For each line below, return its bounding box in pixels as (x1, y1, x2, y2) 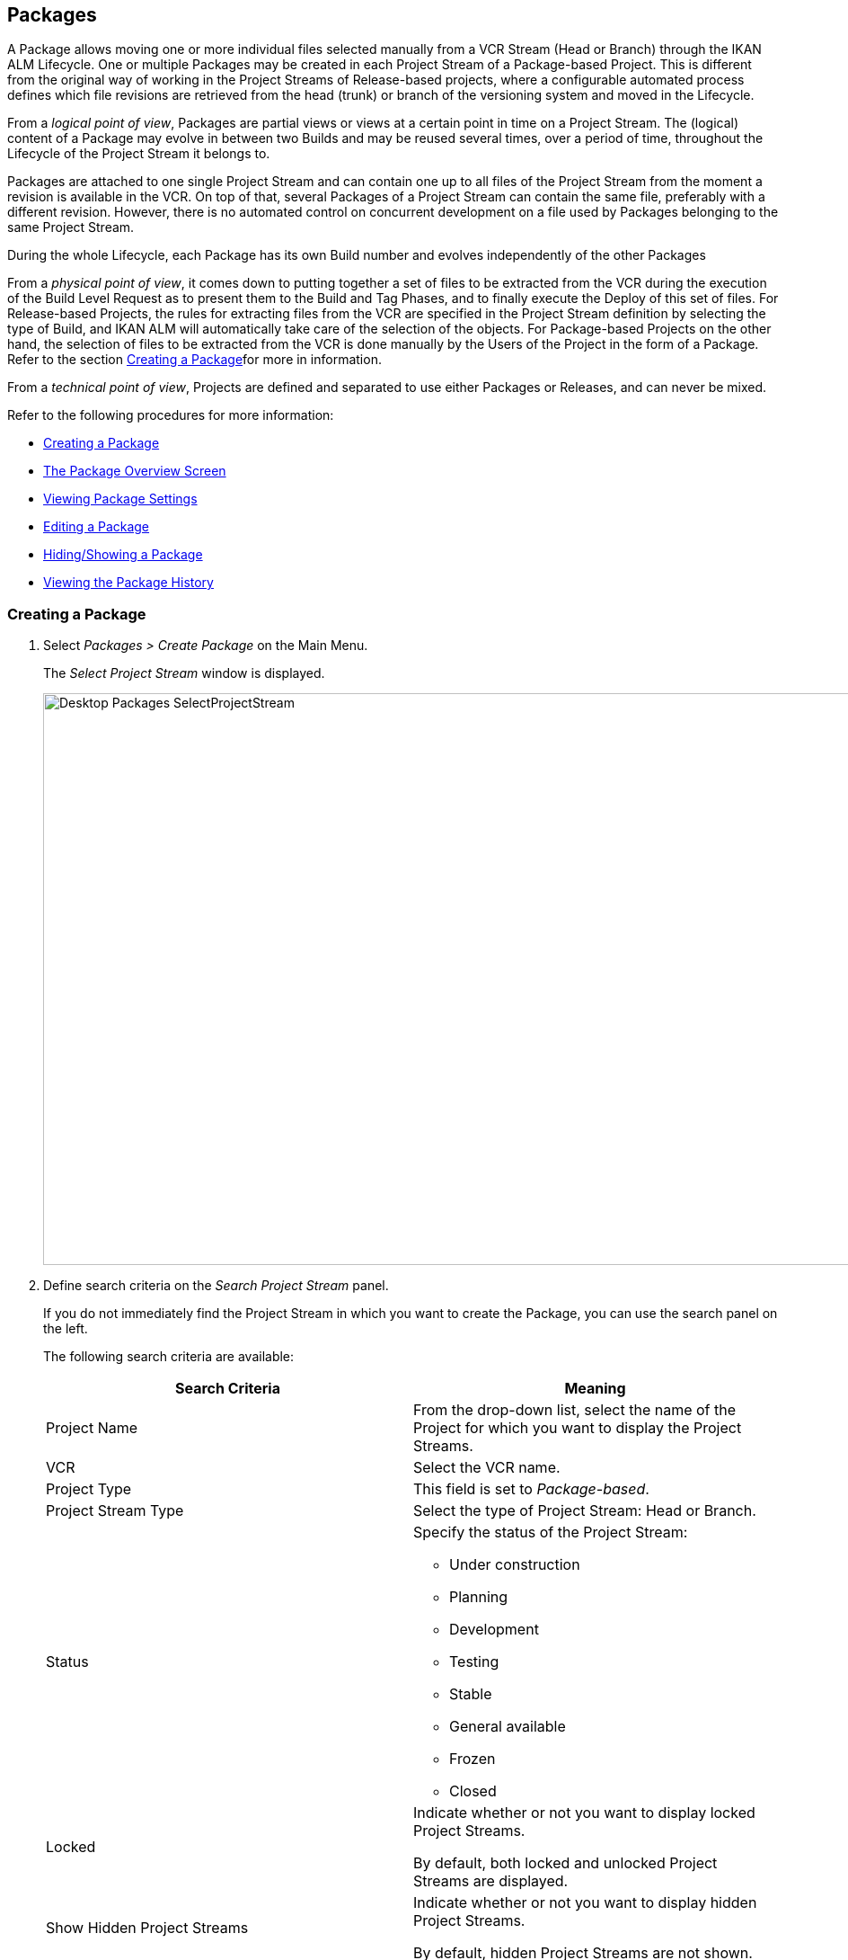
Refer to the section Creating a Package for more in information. (7, 352, 382, 368)
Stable (449, 1685, 492, 1704)
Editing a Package (43, 519, 150, 535)
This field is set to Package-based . (413, 1480, 649, 1499)
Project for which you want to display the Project (413, 1419, 742, 1438)
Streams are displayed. (413, 1872, 569, 1891)
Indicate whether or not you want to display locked (413, 1804, 755, 1822)
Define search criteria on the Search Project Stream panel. (43, 1278, 389, 1294)
